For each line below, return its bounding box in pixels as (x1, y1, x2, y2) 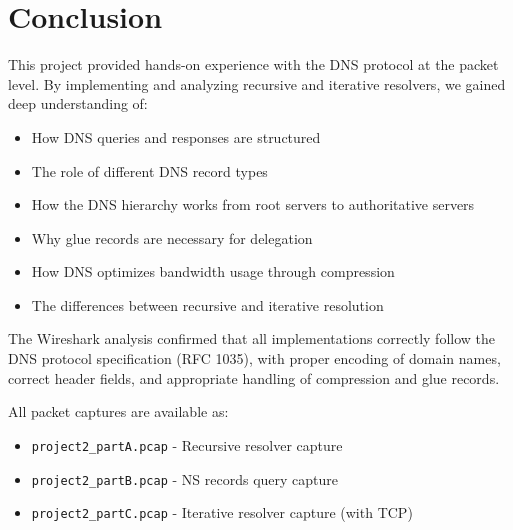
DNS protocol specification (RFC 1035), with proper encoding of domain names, (8, 348, 501, 369)
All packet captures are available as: (8, 401, 229, 422)
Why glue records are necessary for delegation (31, 227, 313, 248)
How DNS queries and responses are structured (31, 126, 321, 147)
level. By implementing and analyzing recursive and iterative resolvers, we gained (8, 73, 506, 94)
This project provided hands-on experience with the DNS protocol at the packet (8, 54, 499, 75)
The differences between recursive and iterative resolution (31, 294, 384, 315)
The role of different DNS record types (31, 160, 268, 181)
